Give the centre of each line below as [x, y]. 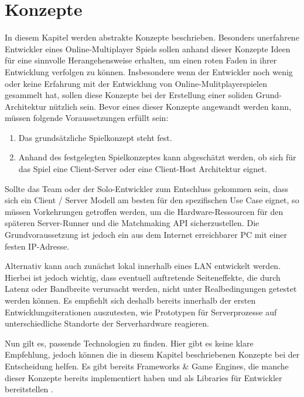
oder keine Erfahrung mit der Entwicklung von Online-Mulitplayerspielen [136, 83]
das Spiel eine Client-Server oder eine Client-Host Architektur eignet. [143, 169]
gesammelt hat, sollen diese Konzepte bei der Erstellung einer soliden [129, 95]
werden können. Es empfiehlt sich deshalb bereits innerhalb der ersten [130, 300]
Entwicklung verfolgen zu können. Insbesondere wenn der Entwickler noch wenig [149, 71]
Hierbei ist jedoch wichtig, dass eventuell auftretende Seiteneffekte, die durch [143, 277]
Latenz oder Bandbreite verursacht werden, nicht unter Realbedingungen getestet [151, 289]
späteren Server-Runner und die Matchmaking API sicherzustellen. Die [132, 223]
